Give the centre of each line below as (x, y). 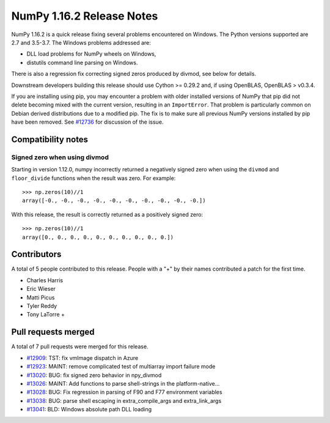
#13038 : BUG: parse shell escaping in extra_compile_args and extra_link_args (124, 400)
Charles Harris (45, 280)
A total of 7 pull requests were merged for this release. (80, 346)
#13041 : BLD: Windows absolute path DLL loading (89, 410)
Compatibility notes (50, 139)
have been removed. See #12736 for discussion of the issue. (87, 122)
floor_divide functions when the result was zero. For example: (94, 178)
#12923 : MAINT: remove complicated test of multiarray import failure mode (121, 367)
